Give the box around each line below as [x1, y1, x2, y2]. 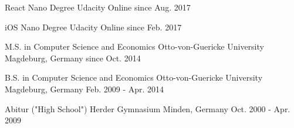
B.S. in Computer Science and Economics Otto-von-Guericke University [5, 71, 263, 84]
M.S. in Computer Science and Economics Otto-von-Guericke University [5, 40, 264, 53]
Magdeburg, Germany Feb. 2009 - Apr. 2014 [5, 82, 164, 95]
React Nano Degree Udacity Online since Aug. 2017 [5, 1, 191, 13]
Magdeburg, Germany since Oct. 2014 [5, 51, 141, 64]
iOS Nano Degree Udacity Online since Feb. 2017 [5, 20, 182, 33]
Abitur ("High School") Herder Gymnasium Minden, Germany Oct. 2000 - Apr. [5, 102, 290, 115]
